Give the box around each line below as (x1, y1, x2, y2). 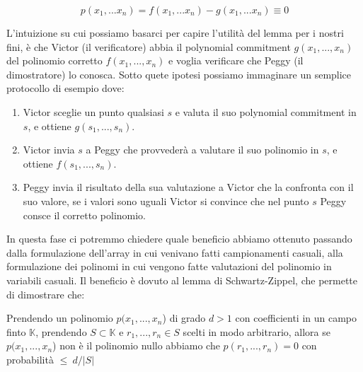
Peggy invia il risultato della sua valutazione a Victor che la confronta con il (23, 180, 354, 194)
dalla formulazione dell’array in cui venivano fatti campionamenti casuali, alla (6, 245, 343, 260)
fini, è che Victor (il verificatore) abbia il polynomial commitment (6, 39, 291, 54)
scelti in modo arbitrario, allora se (183, 324, 330, 339)
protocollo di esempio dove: (6, 81, 125, 95)
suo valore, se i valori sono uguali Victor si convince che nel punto (23, 193, 309, 208)
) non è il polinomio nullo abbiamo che (52, 338, 220, 353)
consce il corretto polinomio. (23, 207, 146, 222)
